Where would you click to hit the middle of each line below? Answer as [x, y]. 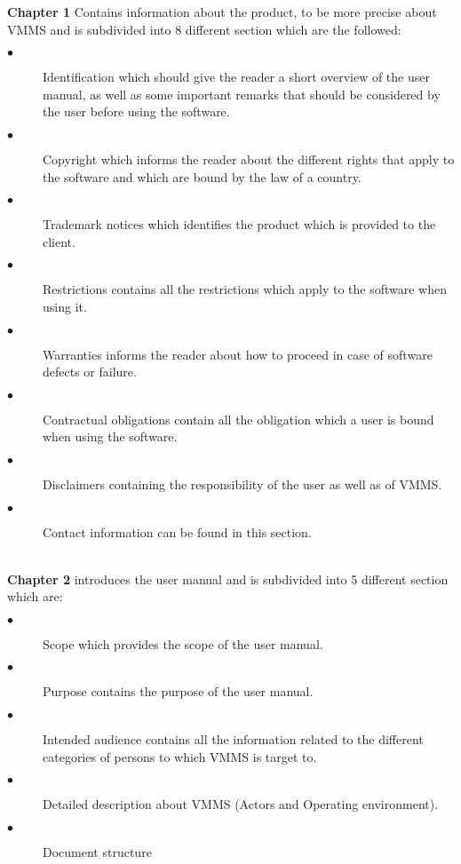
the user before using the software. [136, 111]
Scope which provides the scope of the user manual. [183, 643]
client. [59, 241]
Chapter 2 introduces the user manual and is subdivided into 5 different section [228, 579]
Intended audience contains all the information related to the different [233, 739]
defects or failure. [90, 372]
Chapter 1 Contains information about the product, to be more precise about [222, 12]
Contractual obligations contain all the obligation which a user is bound [238, 419]
